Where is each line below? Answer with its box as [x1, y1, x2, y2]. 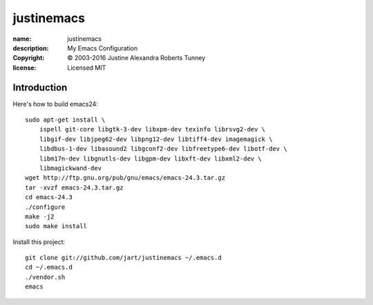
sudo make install [25, 222, 88, 230]
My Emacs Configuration [67, 44, 138, 52]
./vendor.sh [25, 273, 66, 281]
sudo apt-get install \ [25, 116, 106, 124]
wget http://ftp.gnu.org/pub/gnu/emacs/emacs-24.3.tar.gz [25, 174, 226, 182]
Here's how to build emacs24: [12, 100, 98, 108]
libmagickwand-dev [39, 164, 102, 172]
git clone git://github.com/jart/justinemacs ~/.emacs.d [25, 254, 222, 262]
